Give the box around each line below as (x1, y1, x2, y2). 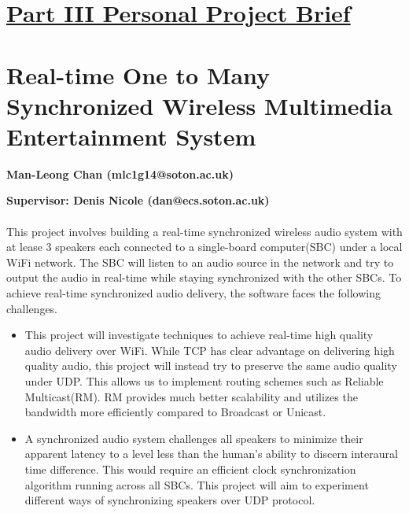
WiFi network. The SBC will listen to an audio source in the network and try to (6, 253, 394, 270)
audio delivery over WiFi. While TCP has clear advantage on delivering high (24, 341, 395, 358)
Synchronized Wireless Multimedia (6, 89, 392, 121)
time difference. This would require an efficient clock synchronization (24, 460, 356, 477)
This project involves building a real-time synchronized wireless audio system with (6, 223, 403, 239)
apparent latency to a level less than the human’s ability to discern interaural (24, 445, 398, 462)
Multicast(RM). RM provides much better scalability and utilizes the (24, 388, 358, 404)
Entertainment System (6, 120, 256, 152)
